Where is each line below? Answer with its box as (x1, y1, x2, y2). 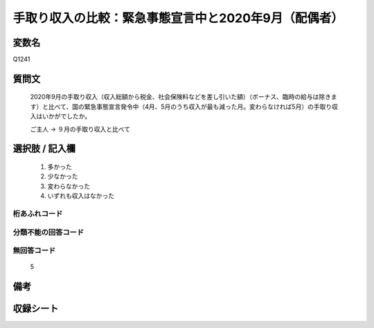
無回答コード (12, 246, 56, 255)
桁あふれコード (12, 208, 63, 218)
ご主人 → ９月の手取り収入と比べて (30, 125, 131, 133)
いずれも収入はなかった (47, 192, 114, 200)
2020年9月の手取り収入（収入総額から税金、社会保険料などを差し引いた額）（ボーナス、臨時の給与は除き (30, 93, 332, 101)
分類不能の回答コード (12, 227, 84, 237)
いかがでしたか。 (42, 112, 91, 120)
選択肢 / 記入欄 (12, 143, 76, 155)
